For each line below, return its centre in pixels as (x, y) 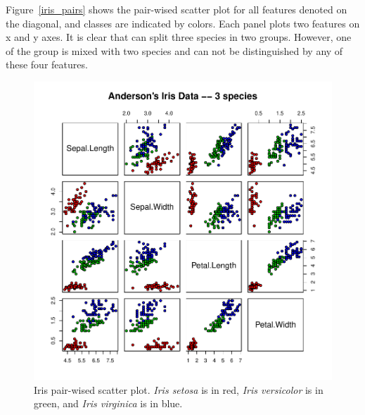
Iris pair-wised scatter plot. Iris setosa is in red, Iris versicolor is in (179, 389)
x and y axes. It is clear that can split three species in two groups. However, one (179, 37)
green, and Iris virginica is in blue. (108, 403)
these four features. (47, 64)
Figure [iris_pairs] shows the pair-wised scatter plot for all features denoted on (177, 9)
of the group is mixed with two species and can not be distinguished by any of (174, 50)
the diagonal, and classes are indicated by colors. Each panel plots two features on (183, 23)
